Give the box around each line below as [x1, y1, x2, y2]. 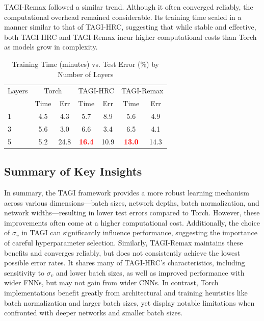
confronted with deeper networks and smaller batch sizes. [4, 307, 183, 318]
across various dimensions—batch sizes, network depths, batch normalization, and [4, 197, 259, 208]
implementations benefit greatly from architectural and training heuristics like [4, 287, 248, 298]
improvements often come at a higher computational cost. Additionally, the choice [4, 217, 260, 228]
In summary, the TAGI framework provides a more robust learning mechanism [4, 187, 249, 198]
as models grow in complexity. [4, 41, 98, 52]
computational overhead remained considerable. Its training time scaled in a [4, 11, 242, 22]
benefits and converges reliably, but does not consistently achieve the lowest [4, 247, 241, 258]
